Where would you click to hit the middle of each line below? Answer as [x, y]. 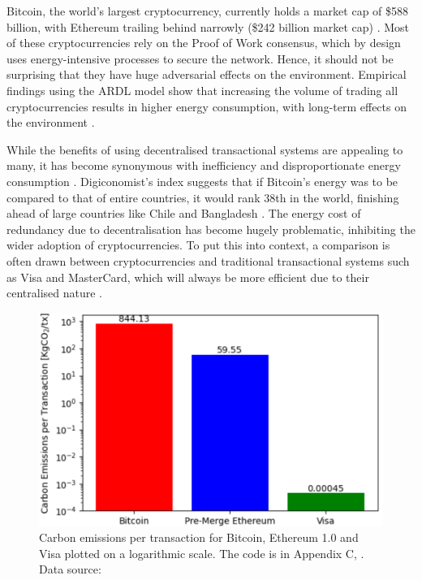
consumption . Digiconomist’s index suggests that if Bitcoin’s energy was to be [202, 181]
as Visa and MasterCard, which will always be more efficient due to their [188, 277]
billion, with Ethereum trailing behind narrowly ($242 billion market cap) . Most [208, 26]
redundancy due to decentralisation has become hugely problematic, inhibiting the [211, 229]
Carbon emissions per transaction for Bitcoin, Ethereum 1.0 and [199, 537]
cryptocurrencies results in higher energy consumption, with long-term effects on [207, 106]
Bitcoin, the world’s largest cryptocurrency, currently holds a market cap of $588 [208, 11]
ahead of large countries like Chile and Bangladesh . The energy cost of [184, 213]
